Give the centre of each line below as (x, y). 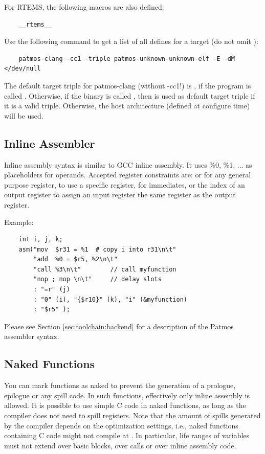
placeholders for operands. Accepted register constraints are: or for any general (128, 175)
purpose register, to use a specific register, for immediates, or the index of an (125, 184)
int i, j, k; (41, 240)
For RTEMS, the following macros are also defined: (84, 7)
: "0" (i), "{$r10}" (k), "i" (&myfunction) (110, 299)
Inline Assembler (50, 143)
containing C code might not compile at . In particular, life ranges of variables (127, 435)
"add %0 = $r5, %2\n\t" (75, 259)
